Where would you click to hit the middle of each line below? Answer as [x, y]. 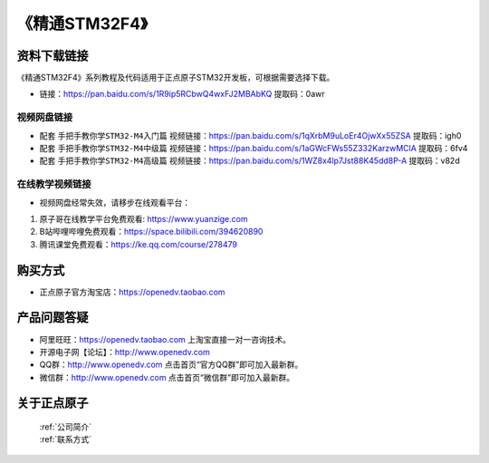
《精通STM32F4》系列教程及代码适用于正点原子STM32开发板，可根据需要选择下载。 [176, 78]
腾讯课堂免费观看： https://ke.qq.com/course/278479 [138, 244]
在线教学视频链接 [54, 184]
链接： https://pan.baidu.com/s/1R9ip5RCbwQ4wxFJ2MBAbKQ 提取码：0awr [182, 94]
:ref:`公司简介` [66, 427]
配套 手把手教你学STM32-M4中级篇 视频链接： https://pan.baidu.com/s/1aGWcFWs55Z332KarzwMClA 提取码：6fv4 [254, 148]
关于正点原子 [53, 403]
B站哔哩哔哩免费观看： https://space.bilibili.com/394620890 [151, 232]
